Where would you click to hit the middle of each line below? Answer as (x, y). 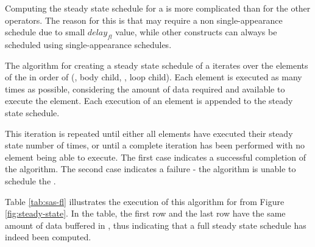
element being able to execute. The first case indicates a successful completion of (155, 157)
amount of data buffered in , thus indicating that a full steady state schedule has (156, 225)
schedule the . (30, 180)
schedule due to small (45, 32)
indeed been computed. (48, 237)
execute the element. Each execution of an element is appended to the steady (149, 101)
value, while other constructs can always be (196, 32)
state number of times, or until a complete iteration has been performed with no (155, 145)
